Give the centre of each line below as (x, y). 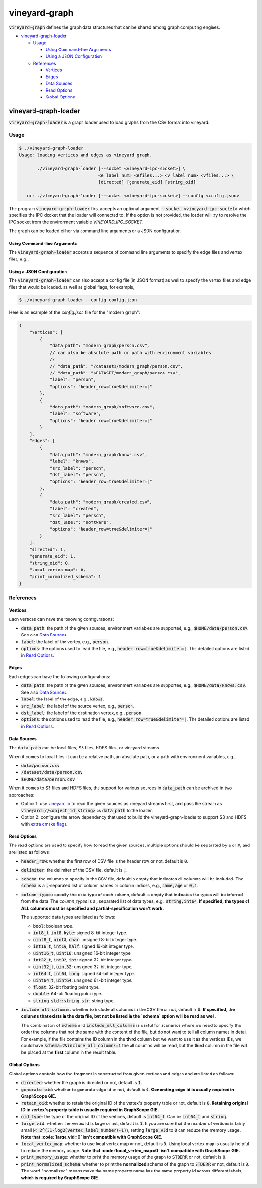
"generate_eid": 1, (53, 556)
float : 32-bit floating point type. (66, 987)
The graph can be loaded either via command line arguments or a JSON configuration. (95, 231)
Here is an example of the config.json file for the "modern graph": (75, 312)
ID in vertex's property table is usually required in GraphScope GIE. (90, 1110)
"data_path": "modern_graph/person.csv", (100, 346)
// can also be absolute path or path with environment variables (130, 352)
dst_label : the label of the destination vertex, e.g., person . (82, 713)
